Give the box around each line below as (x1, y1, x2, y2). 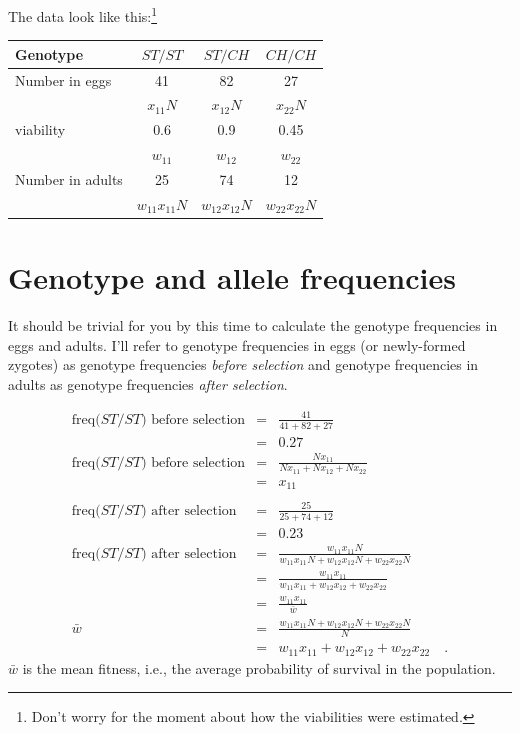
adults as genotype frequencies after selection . (8, 373, 288, 394)
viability (15, 119, 66, 140)
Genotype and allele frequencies (8, 257, 456, 298)
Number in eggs (15, 69, 112, 90)
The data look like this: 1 (8, 3, 158, 26)
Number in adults (15, 168, 123, 189)
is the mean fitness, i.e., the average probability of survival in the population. (22, 657, 496, 678)
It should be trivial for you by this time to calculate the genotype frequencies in (8, 315, 498, 336)
